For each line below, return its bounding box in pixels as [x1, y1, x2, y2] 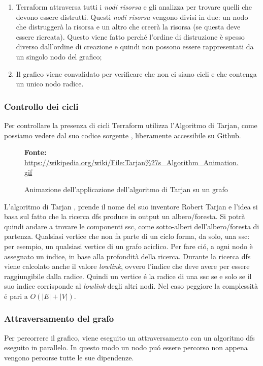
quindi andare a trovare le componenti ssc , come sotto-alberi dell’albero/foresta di [4, 221, 259, 231]
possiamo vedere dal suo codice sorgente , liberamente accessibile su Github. [4, 130, 241, 140]
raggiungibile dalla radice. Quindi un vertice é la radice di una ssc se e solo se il [4, 270, 252, 281]
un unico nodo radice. [16, 78, 84, 89]
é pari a [4, 290, 28, 301]
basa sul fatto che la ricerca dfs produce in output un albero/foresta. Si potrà [4, 211, 245, 222]
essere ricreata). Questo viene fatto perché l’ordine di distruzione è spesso [16, 31, 245, 42]
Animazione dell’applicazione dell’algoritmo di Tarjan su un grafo [24, 184, 228, 194]
